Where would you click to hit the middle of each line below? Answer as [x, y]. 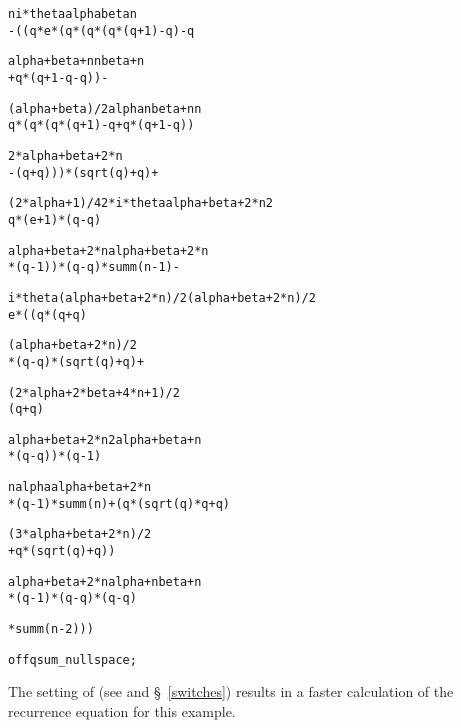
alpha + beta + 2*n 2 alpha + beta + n [105, 439]
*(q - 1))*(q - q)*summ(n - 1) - [94, 267]
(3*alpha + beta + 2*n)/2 [80, 534]
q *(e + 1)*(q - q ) [55, 219]
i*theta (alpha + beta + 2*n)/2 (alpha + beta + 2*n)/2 [162, 297]
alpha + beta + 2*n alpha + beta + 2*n [108, 250]
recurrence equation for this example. [122, 710]
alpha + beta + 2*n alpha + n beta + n [105, 581]
